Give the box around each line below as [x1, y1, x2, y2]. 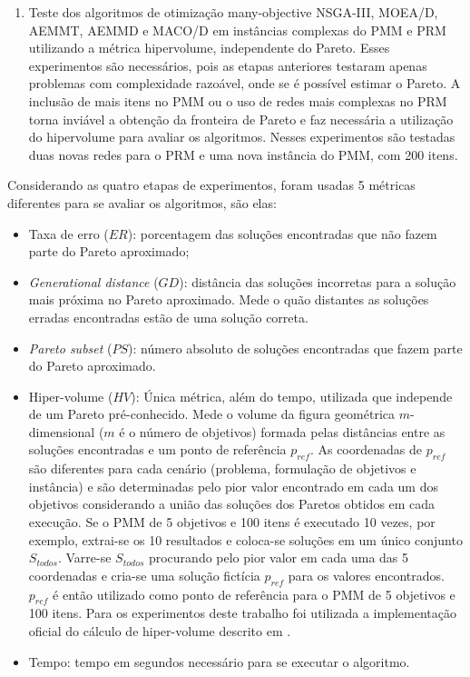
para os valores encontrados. [288, 565, 445, 584]
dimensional [28, 422, 95, 441]
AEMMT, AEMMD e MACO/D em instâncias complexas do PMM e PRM [28, 20, 446, 39]
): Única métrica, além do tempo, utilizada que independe [131, 386, 453, 405]
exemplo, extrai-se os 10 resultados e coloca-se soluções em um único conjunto [28, 530, 463, 549]
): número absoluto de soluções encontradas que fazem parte [128, 338, 463, 357]
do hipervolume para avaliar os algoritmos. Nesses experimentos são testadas [28, 127, 455, 146]
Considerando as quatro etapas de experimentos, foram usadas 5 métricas [7, 175, 416, 194]
